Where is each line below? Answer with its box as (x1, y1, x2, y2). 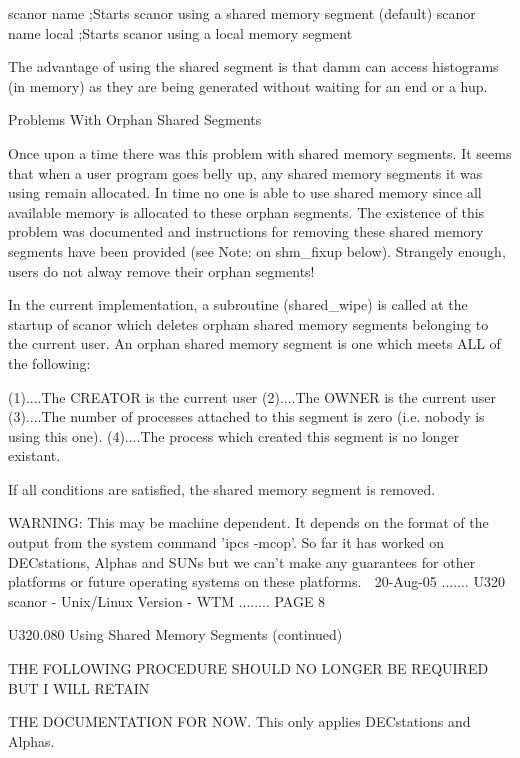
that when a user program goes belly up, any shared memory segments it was (8, 162, 483, 183)
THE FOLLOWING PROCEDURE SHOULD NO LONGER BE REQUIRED (8, 658, 489, 679)
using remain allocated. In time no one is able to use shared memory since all (8, 182, 482, 203)
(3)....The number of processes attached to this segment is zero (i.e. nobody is (8, 406, 485, 427)
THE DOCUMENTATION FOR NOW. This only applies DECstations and (8, 711, 471, 732)
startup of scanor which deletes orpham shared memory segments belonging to (8, 313, 489, 334)
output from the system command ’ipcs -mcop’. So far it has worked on (8, 532, 444, 553)
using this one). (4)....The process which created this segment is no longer (8, 425, 460, 446)
